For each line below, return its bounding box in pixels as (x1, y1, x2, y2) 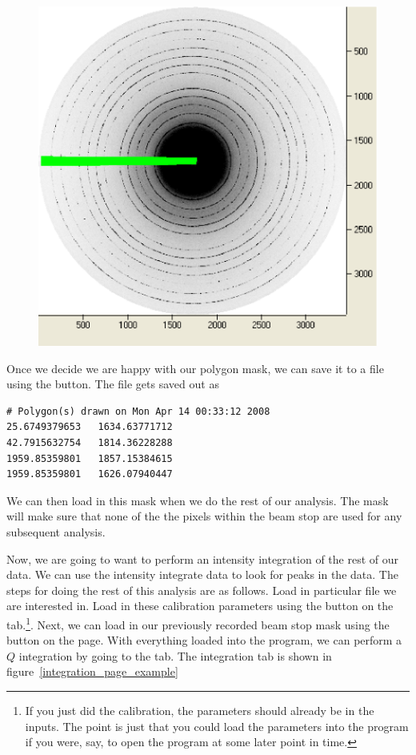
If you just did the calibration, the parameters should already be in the (25, 701, 374, 718)
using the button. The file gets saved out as (6, 375, 219, 392)
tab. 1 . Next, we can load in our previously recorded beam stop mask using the (6, 613, 390, 633)
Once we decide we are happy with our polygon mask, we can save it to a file (6, 359, 384, 376)
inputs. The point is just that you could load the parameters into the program (25, 717, 409, 734)
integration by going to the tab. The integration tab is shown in (18, 647, 332, 664)
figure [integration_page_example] (6, 663, 178, 680)
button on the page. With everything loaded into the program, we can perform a (6, 632, 402, 649)
